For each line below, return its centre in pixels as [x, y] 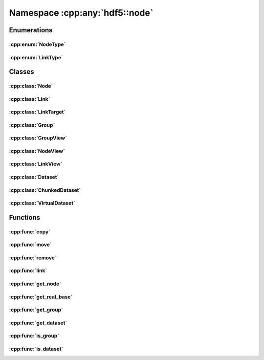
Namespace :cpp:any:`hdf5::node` [81, 13]
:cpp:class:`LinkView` [36, 164]
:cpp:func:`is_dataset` [36, 349]
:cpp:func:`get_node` [35, 284]
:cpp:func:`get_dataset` [38, 323]
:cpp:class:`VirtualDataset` [42, 203]
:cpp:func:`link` [28, 270]
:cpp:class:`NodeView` [37, 151]
